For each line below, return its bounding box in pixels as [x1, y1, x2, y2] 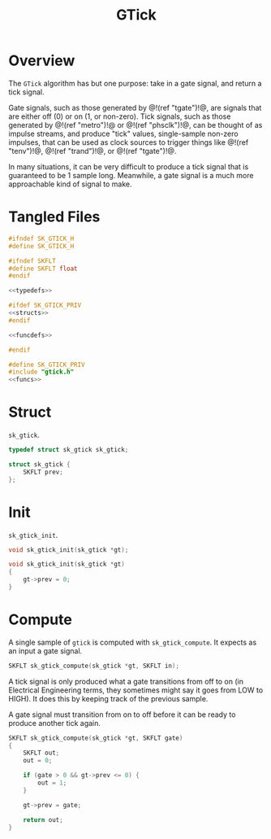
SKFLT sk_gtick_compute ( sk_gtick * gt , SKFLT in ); [8, 662, 180, 670]
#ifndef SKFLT [8, 256, 57, 265]
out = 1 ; [37, 779, 67, 787]
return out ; [23, 815, 63, 824]
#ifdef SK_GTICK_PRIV [8, 301, 82, 310]
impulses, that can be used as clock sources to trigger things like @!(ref [8, 137, 249, 147]
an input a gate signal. [8, 645, 83, 656]
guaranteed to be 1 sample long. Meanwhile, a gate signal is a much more [8, 170, 254, 180]
